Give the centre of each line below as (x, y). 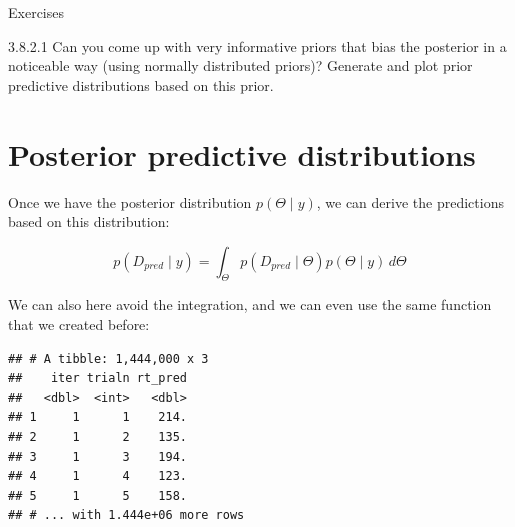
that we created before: (79, 324)
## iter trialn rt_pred (97, 378)
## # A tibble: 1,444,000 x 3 (108, 358)
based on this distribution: (89, 221)
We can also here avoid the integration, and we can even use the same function (250, 304)
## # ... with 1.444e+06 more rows (126, 515)
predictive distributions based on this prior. (141, 84)
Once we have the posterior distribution (130, 201)
